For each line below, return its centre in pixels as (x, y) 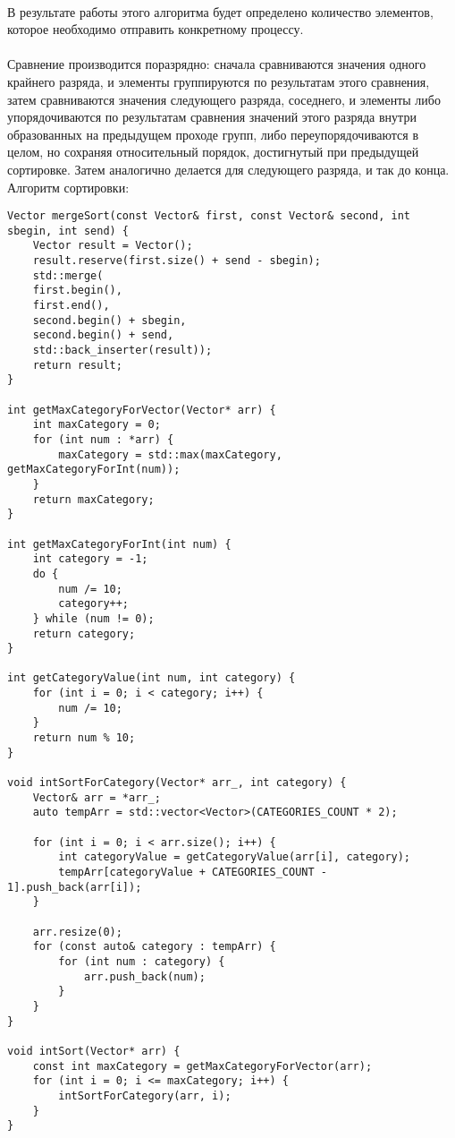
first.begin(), (77, 291)
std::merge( (68, 275)
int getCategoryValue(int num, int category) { (152, 678)
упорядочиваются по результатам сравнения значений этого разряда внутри (212, 117)
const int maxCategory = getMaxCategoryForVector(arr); (202, 1066)
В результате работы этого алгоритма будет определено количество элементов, (220, 11)
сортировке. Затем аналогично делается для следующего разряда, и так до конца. (228, 169)
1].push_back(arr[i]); (75, 887)
